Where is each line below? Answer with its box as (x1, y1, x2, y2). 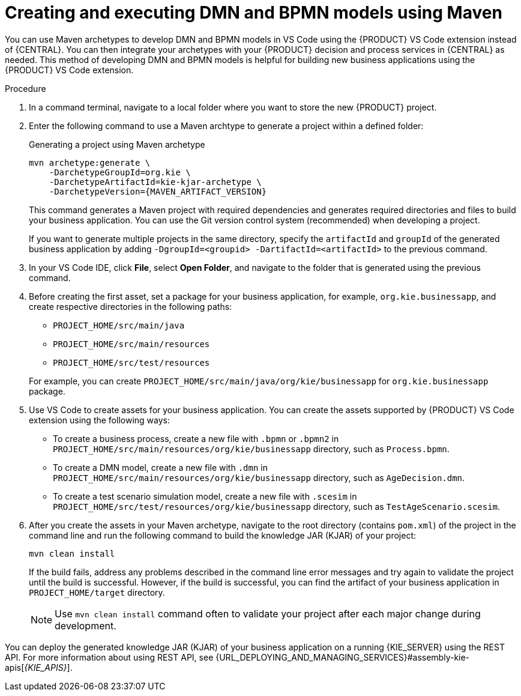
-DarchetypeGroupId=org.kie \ (49, 167, 191, 177)
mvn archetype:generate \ (29, 157, 151, 168)
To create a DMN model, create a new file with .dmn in (53, 462, 268, 473)
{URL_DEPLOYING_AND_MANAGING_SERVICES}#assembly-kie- (215, 652, 470, 662)
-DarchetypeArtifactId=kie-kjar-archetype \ (49, 177, 262, 187)
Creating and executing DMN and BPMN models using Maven (5, 2, 502, 23)
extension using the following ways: (29, 414, 170, 425)
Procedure (5, 83, 46, 94)
